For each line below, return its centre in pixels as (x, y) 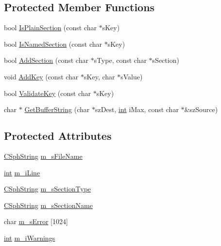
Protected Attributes (58, 136)
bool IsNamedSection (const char (53, 44)
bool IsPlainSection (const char (50, 28)
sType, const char (120, 60)
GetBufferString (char (57, 109)
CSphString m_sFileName (43, 156)
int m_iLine (22, 172)
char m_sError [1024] (36, 221)
